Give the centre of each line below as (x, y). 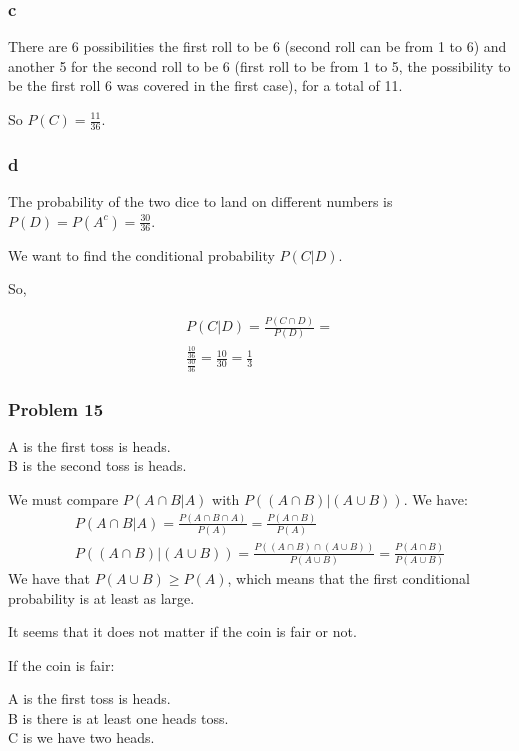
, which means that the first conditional (348, 577)
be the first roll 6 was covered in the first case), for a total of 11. (205, 85)
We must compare (63, 499)
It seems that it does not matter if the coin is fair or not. (182, 631)
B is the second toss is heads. (97, 465)
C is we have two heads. (81, 737)
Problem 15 (56, 408)
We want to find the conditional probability (141, 254)
